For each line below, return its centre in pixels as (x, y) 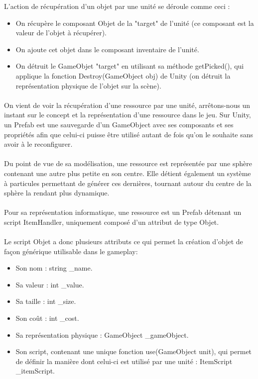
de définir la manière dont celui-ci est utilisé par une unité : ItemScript (124, 361)
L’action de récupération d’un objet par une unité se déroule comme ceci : (117, 6)
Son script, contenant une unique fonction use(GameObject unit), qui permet (134, 351)
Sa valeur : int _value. (50, 284)
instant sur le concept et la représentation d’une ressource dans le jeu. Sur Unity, (128, 115)
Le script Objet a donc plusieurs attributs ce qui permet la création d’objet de (124, 241)
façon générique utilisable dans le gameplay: (71, 251)
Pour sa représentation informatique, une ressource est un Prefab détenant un (123, 212)
